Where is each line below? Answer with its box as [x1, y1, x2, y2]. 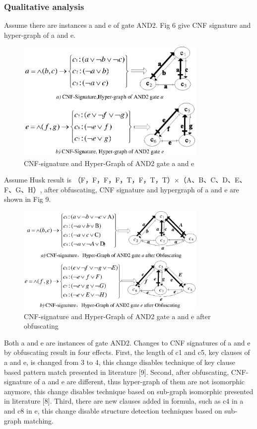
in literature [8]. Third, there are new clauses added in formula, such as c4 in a [4, 396, 244, 406]
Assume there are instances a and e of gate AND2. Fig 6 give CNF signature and [4, 20, 251, 30]
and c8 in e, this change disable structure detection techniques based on [4, 405, 222, 416]
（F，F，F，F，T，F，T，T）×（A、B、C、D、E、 [73, 174, 247, 185]
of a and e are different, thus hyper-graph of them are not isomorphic [34, 376, 245, 387]
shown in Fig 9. [4, 194, 51, 204]
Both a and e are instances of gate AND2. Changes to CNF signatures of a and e [4, 337, 251, 347]
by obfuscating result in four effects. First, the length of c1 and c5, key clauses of [4, 347, 250, 357]
